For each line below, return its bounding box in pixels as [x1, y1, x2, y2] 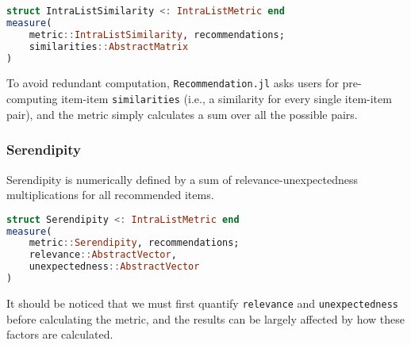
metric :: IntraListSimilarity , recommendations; [29, 29, 285, 40]
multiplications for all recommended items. [6, 186, 214, 203]
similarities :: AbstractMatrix [29, 40, 189, 52]
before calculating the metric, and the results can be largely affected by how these [6, 310, 405, 327]
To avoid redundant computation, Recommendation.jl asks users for [6, 75, 339, 91]
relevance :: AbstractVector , [29, 249, 177, 261]
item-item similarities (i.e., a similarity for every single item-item [61, 90, 392, 107]
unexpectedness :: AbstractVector [29, 261, 200, 273]
